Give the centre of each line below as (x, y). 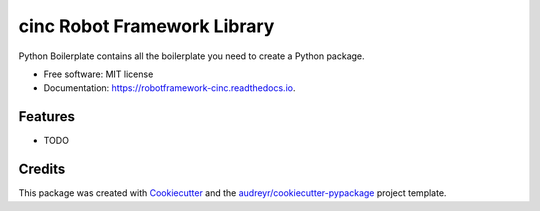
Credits (42, 169)
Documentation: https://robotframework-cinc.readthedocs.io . (169, 88)
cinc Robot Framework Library (146, 26)
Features (46, 116)
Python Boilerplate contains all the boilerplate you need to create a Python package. (191, 56)
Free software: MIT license (98, 74)
